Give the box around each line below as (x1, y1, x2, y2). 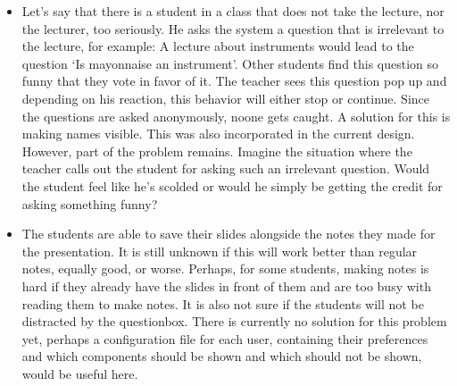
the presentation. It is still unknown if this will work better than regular (21, 241, 418, 260)
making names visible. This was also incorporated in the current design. (21, 124, 415, 143)
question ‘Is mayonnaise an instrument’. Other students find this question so (21, 54, 439, 72)
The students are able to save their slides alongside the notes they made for (21, 224, 436, 243)
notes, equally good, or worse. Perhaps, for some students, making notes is (21, 259, 429, 278)
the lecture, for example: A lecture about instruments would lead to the (21, 37, 414, 55)
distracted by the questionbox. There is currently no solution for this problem (21, 312, 447, 331)
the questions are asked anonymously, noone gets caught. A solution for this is (21, 106, 451, 125)
